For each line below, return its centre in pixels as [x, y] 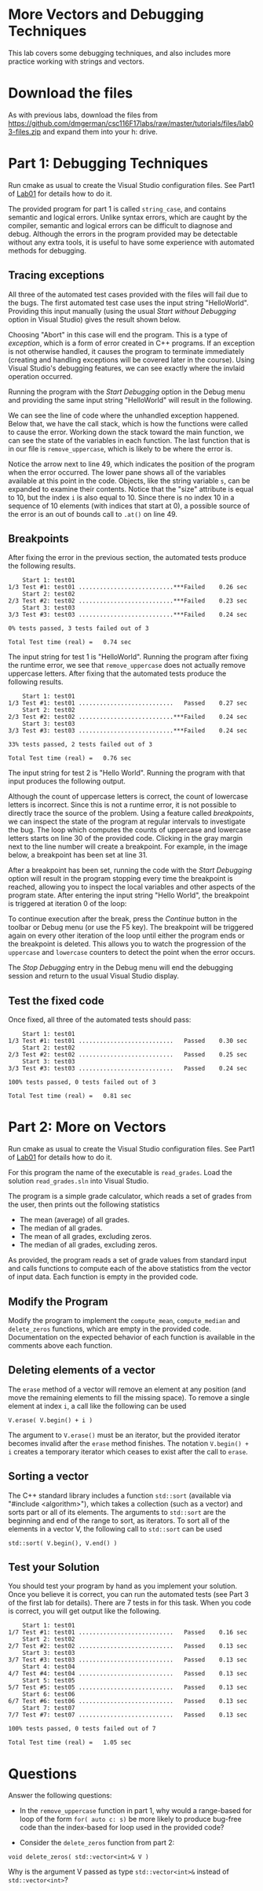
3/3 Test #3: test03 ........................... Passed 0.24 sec [128, 1069]
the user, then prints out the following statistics [84, 1204]
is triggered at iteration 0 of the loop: [68, 904]
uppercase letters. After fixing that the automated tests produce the [117, 673]
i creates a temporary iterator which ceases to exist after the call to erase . [128, 1451]
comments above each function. [60, 1345]
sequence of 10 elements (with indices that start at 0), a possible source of [129, 506]
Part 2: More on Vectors [87, 1127]
